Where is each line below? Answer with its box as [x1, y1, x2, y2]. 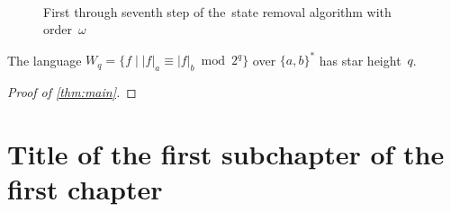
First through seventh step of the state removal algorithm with [43, 2, 392, 21]
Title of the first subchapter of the [7, 136, 445, 172]
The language [7, 50, 82, 69]
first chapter [7, 171, 163, 208]
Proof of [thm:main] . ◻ [7, 83, 137, 102]
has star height [319, 50, 401, 69]
